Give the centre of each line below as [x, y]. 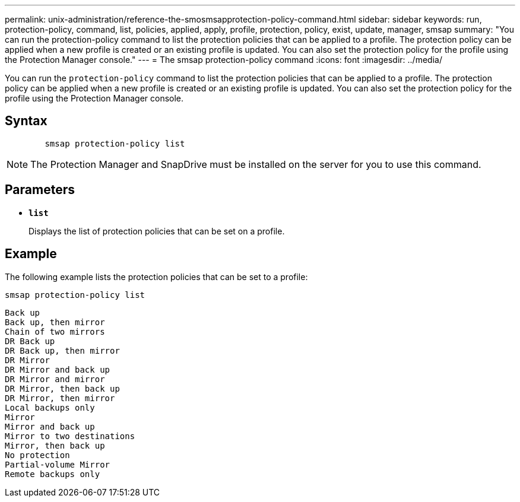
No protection [37, 455]
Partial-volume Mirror [58, 464]
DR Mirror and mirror [55, 379]
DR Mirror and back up [58, 369]
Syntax [26, 121]
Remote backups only [53, 474]
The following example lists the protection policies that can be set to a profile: [156, 277]
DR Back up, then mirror [62, 350]
